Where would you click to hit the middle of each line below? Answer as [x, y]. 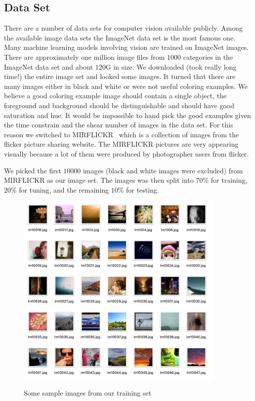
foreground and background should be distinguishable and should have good [119, 105]
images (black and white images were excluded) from [163, 170]
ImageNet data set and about [49, 66]
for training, [229, 180]
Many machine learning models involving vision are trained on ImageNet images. [127, 47]
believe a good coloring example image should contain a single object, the [115, 96]
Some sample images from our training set [88, 393]
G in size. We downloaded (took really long [171, 66]
